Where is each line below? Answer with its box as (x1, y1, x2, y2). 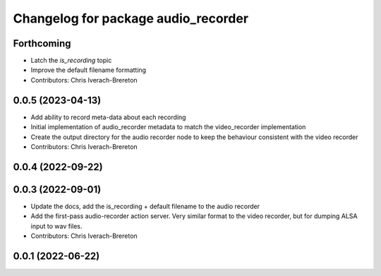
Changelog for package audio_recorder (13, 11, 249, 26)
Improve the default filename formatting (30, 66, 147, 74)
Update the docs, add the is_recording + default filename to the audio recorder (30, 202, 260, 210)
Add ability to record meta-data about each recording (30, 113, 186, 121)
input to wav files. (30, 222, 83, 230)
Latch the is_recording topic (30, 56, 112, 65)
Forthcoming (13, 37, 71, 49)
